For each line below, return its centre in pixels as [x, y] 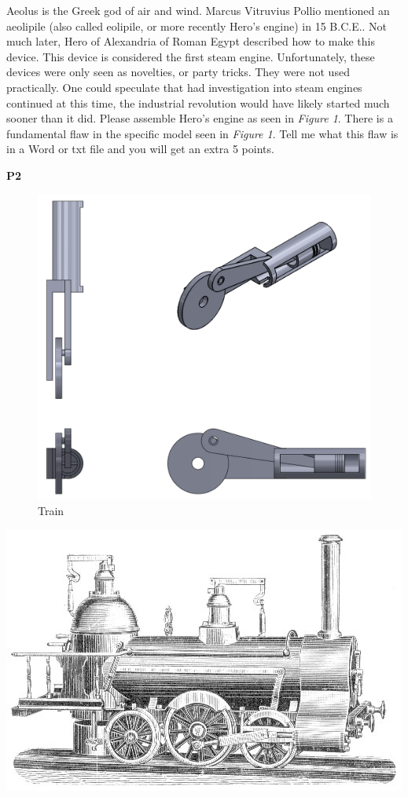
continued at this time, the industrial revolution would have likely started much [198, 102]
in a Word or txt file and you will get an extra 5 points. [140, 149]
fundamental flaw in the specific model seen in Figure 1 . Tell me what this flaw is [202, 133]
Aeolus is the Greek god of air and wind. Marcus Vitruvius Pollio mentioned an [198, 10]
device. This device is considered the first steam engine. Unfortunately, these [191, 56]
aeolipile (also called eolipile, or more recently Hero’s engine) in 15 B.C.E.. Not [197, 26]
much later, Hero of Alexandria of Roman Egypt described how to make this [191, 41]
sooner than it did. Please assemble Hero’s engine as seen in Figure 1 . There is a [200, 118]
